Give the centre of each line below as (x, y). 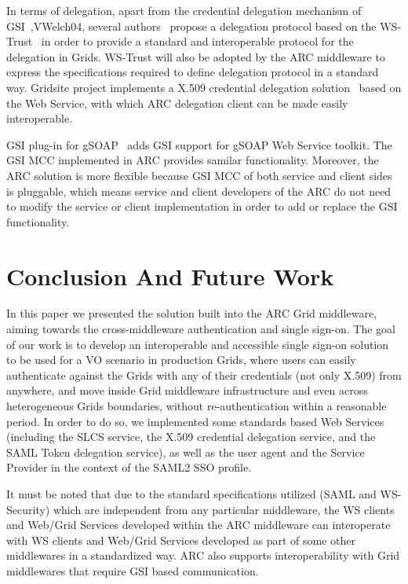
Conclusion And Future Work (170, 275)
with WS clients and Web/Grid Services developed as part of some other (181, 540)
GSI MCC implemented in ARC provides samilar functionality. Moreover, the (193, 160)
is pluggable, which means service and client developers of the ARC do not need (199, 191)
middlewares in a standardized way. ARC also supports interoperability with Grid (203, 555)
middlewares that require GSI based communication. (133, 570)
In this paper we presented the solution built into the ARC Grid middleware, (192, 313)
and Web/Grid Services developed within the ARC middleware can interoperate (199, 525)
